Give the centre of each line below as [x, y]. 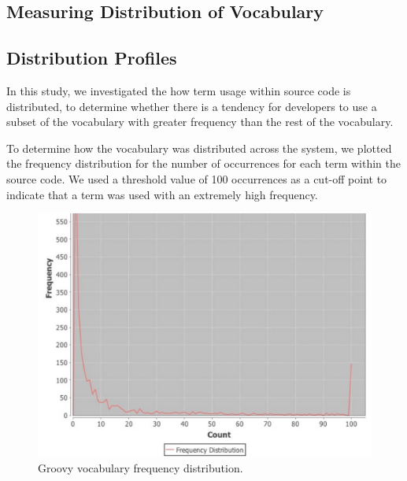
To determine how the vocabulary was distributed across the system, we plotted [199, 148]
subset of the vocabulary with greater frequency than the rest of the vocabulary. [200, 122]
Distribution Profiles [92, 58]
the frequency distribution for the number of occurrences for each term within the [203, 163]
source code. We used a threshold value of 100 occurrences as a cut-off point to [197, 178]
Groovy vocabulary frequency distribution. [141, 467]
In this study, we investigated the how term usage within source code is [179, 90]
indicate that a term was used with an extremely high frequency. [162, 194]
